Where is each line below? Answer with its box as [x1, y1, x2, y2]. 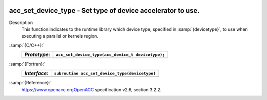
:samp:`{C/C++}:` [9, 42, 44, 48]
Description [9, 20, 33, 25]
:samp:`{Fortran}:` [9, 61, 45, 67]
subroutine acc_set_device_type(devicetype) [54, 71, 156, 76]
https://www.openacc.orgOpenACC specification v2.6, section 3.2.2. [21, 86, 162, 93]
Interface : [24, 70, 49, 77]
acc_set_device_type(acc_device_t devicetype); [55, 52, 165, 57]
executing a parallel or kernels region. [21, 33, 98, 39]
